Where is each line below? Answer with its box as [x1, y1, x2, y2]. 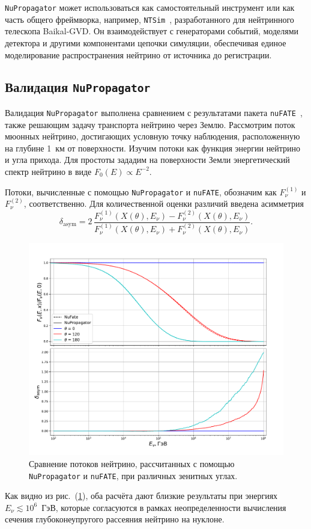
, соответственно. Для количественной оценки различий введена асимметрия [23, 197, 304, 210]
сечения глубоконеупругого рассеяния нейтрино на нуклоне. [5, 513, 225, 525]
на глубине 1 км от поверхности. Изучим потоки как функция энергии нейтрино [5, 141, 301, 154]
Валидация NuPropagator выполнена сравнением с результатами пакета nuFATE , [5, 106, 303, 118]
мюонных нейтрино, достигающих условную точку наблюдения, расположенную [5, 130, 300, 142]
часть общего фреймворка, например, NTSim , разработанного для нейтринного [5, 13, 294, 25]
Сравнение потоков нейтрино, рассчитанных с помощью [29, 457, 235, 469]
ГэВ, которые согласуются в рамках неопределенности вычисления [41, 501, 286, 513]
